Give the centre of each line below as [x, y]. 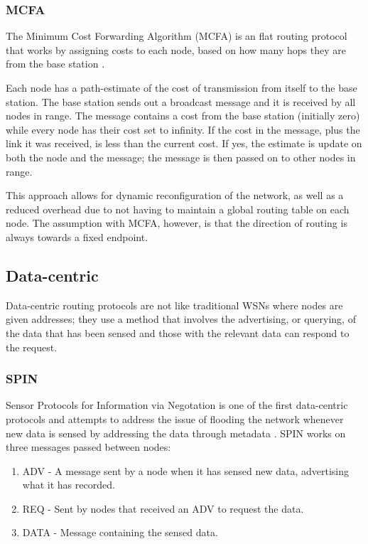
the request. [32, 347]
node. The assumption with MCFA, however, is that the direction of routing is [177, 223]
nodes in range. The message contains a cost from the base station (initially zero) [183, 116]
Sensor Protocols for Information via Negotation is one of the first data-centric [177, 405]
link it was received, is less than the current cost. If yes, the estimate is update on [184, 143]
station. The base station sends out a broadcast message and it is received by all [181, 101]
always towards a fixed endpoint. [77, 236]
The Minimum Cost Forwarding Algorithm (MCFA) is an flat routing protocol [177, 36]
